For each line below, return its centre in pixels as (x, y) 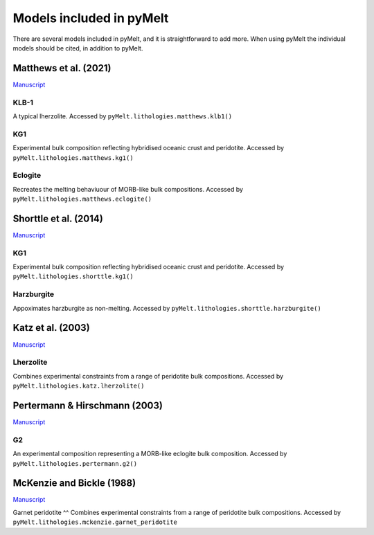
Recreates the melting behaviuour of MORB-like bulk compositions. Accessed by (128, 189)
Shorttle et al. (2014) (58, 218)
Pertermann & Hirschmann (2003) (88, 405)
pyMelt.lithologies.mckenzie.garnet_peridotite (95, 522)
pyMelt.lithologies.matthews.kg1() (73, 158)
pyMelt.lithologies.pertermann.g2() (75, 463)
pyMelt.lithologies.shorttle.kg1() (73, 276)
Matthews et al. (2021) (62, 68)
